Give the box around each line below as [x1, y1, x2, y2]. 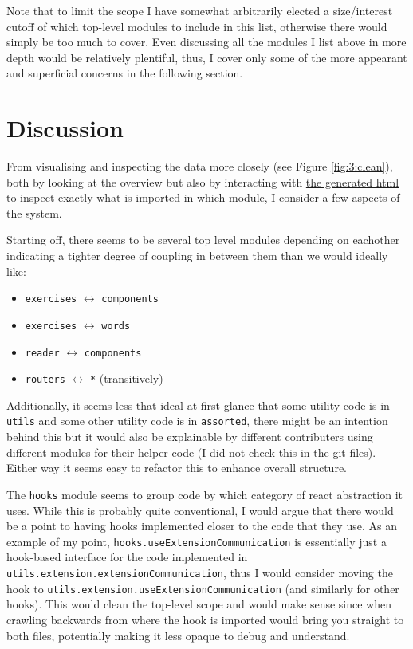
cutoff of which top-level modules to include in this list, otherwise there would [6, 18, 387, 34]
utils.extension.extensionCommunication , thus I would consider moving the [6, 564, 393, 580]
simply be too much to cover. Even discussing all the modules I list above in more [6, 33, 407, 50]
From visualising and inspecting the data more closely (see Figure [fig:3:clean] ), [6, 158, 393, 175]
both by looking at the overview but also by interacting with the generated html [6, 173, 399, 190]
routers [25, 374, 65, 386]
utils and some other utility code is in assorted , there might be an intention [6, 412, 388, 429]
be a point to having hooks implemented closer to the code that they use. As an [6, 517, 397, 534]
